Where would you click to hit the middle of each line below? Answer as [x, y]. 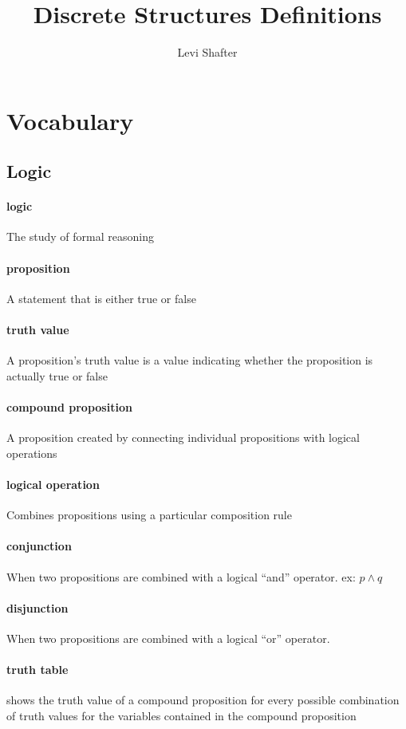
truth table [37, 670]
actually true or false [57, 375]
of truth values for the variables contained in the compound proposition [181, 715]
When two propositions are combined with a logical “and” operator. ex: [181, 576]
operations [32, 453]
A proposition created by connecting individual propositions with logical [183, 437]
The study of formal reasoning [80, 236]
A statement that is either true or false [101, 298]
